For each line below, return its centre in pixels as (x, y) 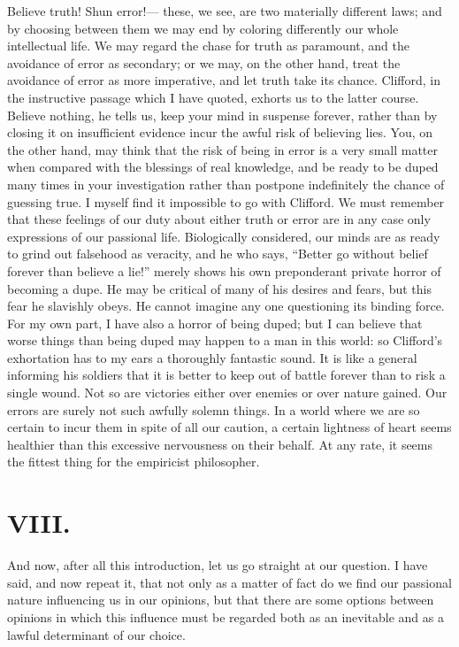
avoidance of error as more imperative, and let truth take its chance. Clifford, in (224, 80)
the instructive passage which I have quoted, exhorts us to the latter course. (213, 97)
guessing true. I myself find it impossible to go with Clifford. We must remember (226, 201)
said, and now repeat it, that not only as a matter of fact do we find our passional (229, 582)
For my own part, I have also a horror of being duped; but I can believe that (215, 323)
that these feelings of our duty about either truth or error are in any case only (219, 219)
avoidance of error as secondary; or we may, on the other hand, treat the (204, 62)
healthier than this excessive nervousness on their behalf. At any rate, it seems (220, 444)
